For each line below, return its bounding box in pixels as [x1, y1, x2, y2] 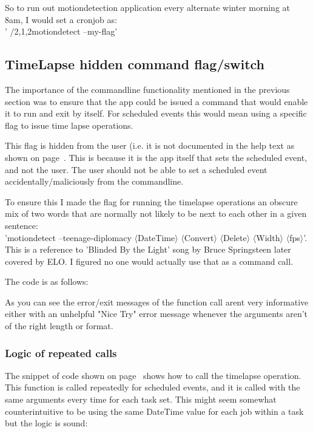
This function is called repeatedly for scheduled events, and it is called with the [5, 381, 300, 394]
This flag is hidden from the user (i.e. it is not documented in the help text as [5, 139, 295, 152]
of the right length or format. [5, 319, 113, 332]
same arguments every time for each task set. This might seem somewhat [5, 393, 277, 406]
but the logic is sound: [5, 417, 88, 429]
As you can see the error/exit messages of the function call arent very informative [5, 295, 309, 308]
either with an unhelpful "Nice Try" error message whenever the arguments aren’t [5, 307, 308, 320]
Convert [184, 231, 214, 244]
